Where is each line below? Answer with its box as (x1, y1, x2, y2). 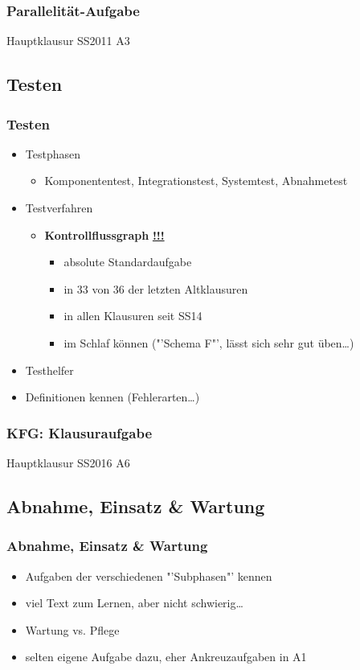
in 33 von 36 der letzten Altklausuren (63, 280, 248, 297)
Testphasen (25, 145, 81, 162)
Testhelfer (25, 361, 74, 378)
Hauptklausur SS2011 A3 (6, 32, 130, 49)
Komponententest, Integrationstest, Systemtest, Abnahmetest (44, 172, 348, 189)
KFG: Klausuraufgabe (6, 422, 153, 442)
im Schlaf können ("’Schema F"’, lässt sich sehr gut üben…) (63, 334, 354, 351)
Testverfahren (25, 199, 93, 216)
